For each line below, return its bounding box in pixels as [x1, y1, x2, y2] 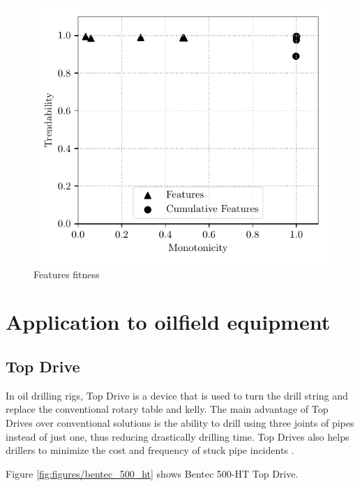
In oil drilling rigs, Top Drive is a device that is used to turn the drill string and [6, 388, 348, 402]
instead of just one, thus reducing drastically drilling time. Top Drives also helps [6, 429, 350, 443]
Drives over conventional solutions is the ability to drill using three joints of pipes [6, 415, 354, 430]
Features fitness [33, 266, 100, 281]
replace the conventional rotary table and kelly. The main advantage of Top [6, 402, 329, 416]
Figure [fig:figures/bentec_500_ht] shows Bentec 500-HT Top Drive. [6, 466, 299, 480]
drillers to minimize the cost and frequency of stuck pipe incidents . [6, 443, 294, 457]
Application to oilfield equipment [6, 307, 331, 336]
